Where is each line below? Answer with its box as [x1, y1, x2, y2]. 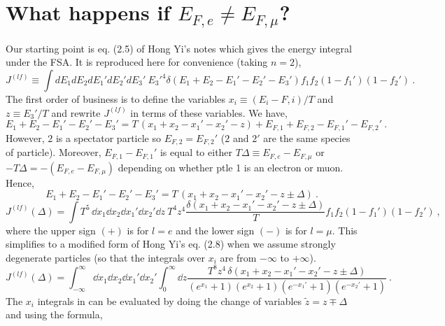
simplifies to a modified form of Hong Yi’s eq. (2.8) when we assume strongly [6, 236, 336, 251]
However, [6, 130, 45, 145]
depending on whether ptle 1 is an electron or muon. [118, 160, 344, 174]
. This [332, 222, 358, 237]
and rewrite [51, 105, 101, 120]
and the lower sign [176, 222, 255, 237]
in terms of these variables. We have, [130, 105, 288, 120]
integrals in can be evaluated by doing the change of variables [37, 293, 302, 308]
